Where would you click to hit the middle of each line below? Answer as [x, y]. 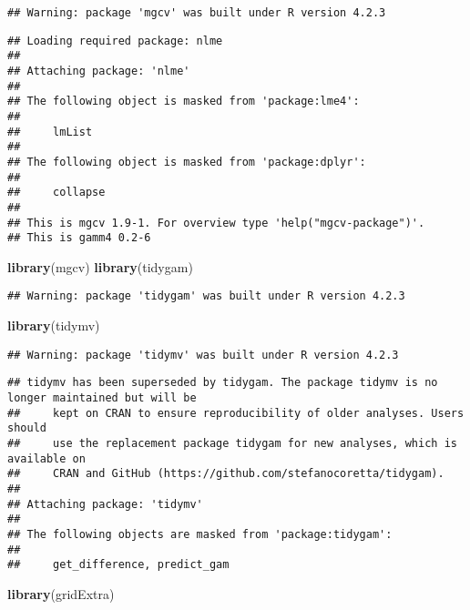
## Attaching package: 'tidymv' [105, 504]
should [27, 428]
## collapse [56, 193]
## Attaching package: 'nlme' [99, 71]
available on [46, 458]
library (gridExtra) [61, 593]
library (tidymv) [54, 325]
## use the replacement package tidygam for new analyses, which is [232, 443]
